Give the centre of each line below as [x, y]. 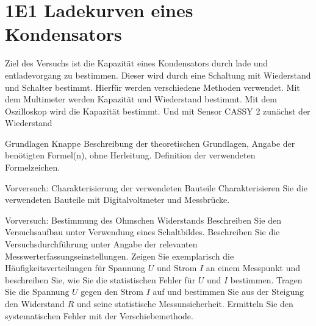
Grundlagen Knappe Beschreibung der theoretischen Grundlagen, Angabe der [150, 143]
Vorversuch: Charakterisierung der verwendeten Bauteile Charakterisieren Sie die [156, 187]
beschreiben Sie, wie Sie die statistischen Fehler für [100, 279]
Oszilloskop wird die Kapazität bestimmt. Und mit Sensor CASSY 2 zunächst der [158, 111]
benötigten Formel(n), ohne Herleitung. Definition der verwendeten [130, 155]
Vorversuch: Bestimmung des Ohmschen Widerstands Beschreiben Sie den [143, 220]
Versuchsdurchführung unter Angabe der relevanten [101, 244]
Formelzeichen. [33, 167]
